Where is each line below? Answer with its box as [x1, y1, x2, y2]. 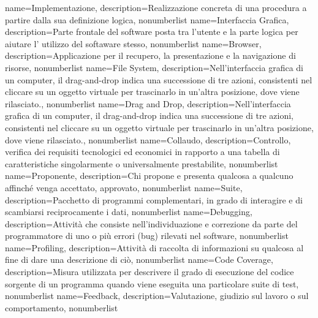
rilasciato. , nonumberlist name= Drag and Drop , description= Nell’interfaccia [5, 97, 291, 110]
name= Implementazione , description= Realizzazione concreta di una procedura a [5, 1, 307, 13]
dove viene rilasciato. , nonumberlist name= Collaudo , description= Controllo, [5, 133, 291, 146]
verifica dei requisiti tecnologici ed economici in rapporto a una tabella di [5, 145, 280, 158]
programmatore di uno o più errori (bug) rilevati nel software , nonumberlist [5, 229, 289, 242]
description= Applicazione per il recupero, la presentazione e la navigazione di [5, 49, 296, 62]
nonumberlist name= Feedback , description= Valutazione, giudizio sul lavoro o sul [5, 289, 309, 302]
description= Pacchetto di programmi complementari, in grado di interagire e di [5, 193, 303, 206]
